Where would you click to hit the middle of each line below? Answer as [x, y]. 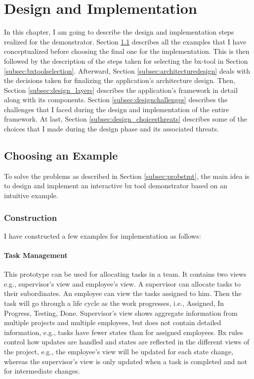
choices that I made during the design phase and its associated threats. [111, 129]
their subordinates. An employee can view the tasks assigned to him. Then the [123, 293]
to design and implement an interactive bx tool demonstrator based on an [116, 186]
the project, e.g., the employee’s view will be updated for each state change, [119, 351]
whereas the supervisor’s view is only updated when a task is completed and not [126, 361]
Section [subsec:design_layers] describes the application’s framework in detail [121, 90]
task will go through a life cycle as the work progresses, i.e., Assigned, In [114, 303]
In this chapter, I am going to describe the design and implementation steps [119, 32]
